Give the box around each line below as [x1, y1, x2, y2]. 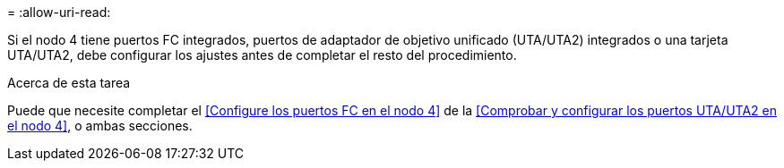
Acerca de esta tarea [7, 75, 131, 90]
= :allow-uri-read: [7, 4, 111, 20]
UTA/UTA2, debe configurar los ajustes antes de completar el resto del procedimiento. [7, 47, 517, 63]
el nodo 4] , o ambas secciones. [7, 118, 193, 133]
